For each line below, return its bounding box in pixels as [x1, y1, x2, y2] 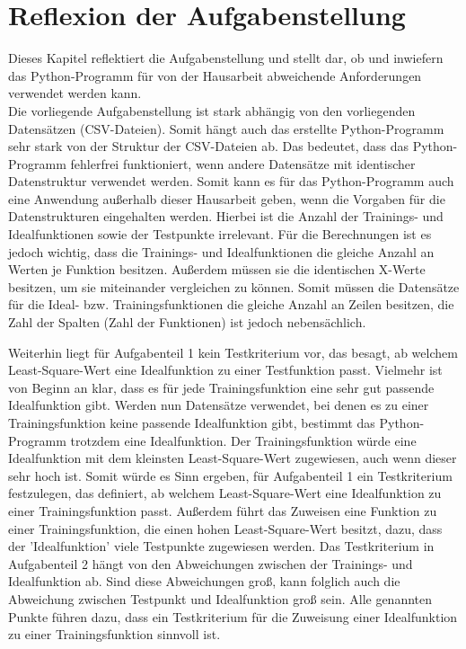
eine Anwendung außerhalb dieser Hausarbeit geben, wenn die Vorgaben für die [8, 189, 445, 208]
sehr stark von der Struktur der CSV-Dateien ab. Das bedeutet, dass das [8, 137, 409, 156]
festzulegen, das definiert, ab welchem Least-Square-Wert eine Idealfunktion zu [8, 484, 442, 502]
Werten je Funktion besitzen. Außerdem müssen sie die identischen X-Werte [8, 260, 426, 279]
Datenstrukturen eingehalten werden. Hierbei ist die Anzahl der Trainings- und [8, 207, 444, 226]
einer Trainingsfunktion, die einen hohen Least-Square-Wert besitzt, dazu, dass [8, 519, 443, 538]
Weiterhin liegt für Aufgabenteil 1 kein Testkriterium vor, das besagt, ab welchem [8, 342, 458, 361]
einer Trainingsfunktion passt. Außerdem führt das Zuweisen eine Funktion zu [8, 501, 437, 520]
